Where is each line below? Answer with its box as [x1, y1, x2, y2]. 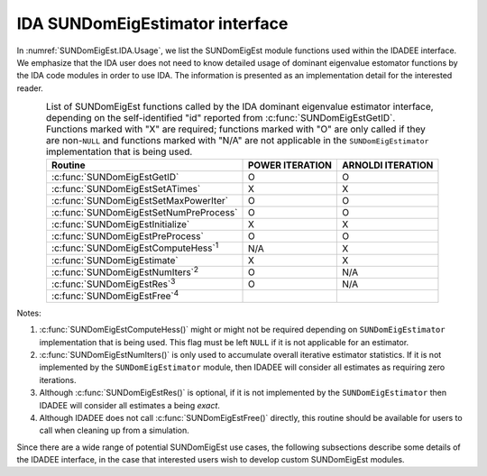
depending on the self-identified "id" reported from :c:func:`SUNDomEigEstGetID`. [45, 112, 396, 124]
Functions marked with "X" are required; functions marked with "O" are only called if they [45, 123, 426, 135]
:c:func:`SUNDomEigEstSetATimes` [51, 183, 201, 196]
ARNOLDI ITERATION [341, 159, 434, 171]
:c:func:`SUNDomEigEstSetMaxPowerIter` [51, 195, 229, 207]
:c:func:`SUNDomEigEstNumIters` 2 [51, 264, 198, 279]
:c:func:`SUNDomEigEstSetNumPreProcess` [51, 206, 238, 219]
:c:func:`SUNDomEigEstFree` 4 [51, 288, 179, 302]
